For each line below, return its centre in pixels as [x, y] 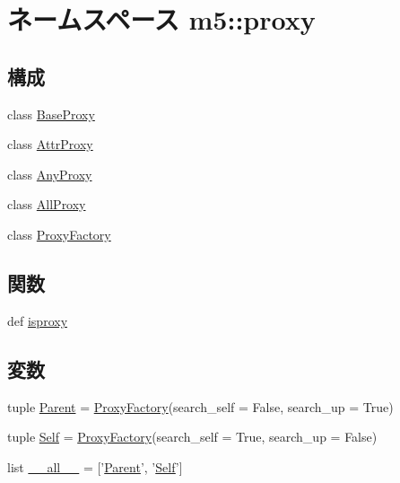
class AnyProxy [50, 174]
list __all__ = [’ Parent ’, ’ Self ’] [95, 466]
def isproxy [38, 320]
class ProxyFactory [59, 234]
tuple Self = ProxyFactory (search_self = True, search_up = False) [192, 437]
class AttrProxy [50, 144]
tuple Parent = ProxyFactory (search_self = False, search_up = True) [200, 406]
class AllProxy [47, 204]
